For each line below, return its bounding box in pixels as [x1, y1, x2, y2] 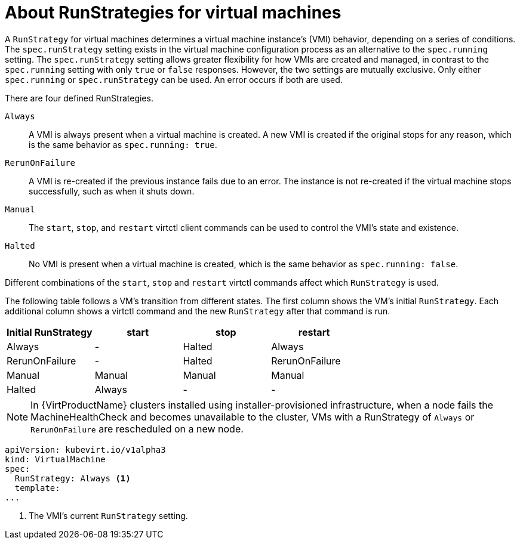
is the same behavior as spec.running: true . [29, 139, 217, 150]
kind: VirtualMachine [5, 454, 106, 464]
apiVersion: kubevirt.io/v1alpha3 [5, 444, 166, 455]
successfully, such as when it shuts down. [29, 186, 195, 196]
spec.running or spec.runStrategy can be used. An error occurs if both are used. [5, 74, 343, 85]
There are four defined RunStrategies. [5, 92, 153, 103]
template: [14, 483, 60, 493]
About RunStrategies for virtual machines [5, 2, 341, 23]
